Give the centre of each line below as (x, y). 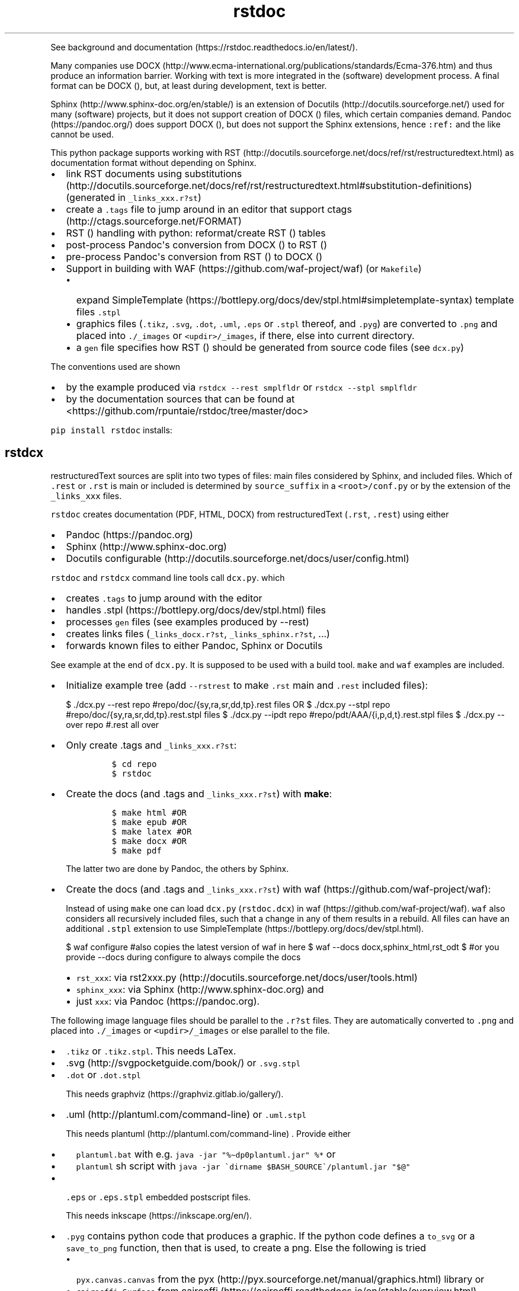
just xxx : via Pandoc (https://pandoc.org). (168, 1001)
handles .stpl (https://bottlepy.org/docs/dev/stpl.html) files (196, 610)
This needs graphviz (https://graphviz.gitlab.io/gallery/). (175, 1094)
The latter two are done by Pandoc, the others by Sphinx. (177, 868)
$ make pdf (137, 850)
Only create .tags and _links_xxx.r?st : (151, 745)
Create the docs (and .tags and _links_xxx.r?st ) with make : (199, 793)
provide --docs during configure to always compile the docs (183, 957)
